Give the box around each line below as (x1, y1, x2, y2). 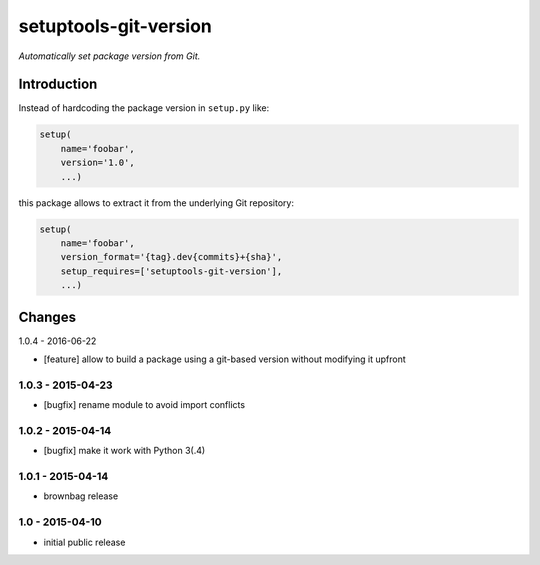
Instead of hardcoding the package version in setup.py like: (18, 102, 270, 114)
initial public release (43, 536, 126, 548)
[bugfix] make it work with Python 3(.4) (43, 445, 206, 457)
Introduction (18, 76, 98, 93)
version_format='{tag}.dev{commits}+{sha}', (60, 251, 283, 263)
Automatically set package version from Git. (18, 50, 201, 62)
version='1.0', (60, 157, 135, 169)
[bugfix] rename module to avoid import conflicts (43, 399, 245, 411)
